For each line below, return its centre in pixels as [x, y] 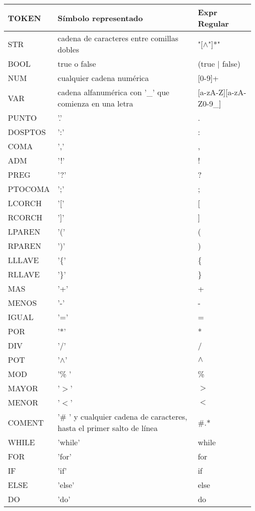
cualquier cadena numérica [103, 78]
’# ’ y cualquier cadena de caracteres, [122, 417]
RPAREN [25, 246]
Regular [213, 23]
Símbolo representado [100, 18]
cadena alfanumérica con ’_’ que [114, 92]
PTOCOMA [29, 189]
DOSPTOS [27, 132]
